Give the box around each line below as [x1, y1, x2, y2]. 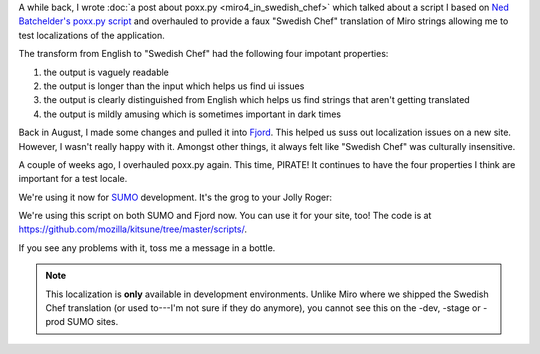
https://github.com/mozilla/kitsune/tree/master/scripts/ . [18, 223, 247, 235]
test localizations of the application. [18, 29, 165, 41]
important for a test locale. [18, 173, 128, 185]
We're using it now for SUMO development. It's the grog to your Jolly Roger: [18, 191, 332, 203]
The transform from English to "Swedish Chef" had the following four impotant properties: [18, 48, 389, 60]
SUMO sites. [66, 316, 119, 328]
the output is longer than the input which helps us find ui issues [43, 80, 305, 92]
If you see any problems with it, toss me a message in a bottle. [18, 241, 276, 254]
